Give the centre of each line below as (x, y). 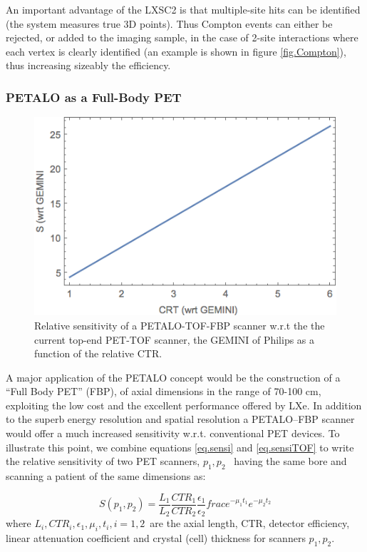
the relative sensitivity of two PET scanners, (103, 461)
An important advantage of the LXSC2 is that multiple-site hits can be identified (183, 9)
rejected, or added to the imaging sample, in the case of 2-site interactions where (182, 37)
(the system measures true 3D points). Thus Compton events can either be (169, 23)
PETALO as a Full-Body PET (94, 97)
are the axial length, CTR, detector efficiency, (250, 523)
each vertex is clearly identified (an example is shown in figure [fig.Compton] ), (176, 51)
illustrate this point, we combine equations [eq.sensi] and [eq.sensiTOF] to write (180, 447)
